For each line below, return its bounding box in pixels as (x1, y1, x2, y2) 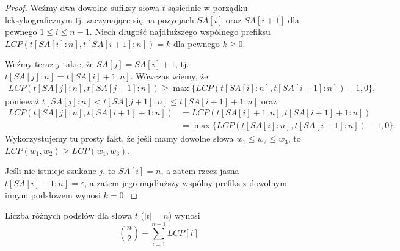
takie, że (62, 57, 94, 70)
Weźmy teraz (5, 57, 54, 70)
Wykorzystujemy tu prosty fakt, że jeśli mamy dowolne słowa (5, 132, 234, 145)
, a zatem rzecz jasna (161, 164, 239, 177)
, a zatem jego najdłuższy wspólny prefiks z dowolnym (84, 176, 287, 189)
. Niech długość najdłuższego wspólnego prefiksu (89, 25, 271, 38)
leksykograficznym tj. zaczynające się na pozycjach (5, 13, 194, 26)
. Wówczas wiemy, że (130, 69, 208, 82)
